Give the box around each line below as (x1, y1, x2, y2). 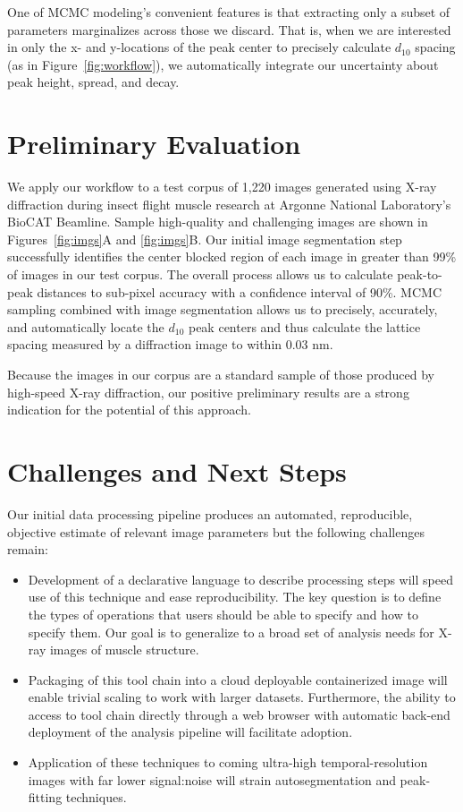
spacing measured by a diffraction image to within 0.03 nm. (7, 335, 333, 354)
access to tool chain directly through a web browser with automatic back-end (28, 705, 450, 723)
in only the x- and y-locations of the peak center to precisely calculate (7, 38, 391, 56)
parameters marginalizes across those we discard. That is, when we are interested (7, 20, 451, 38)
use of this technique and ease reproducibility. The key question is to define (28, 587, 442, 606)
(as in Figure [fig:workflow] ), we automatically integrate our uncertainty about (7, 55, 439, 73)
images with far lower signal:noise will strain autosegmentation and (28, 770, 396, 789)
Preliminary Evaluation (7, 125, 301, 162)
